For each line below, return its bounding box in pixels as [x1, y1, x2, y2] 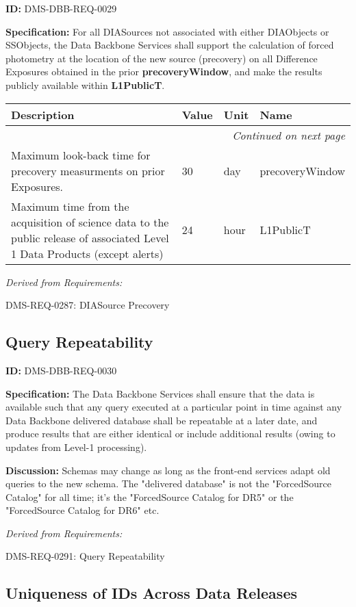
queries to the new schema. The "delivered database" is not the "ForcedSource [5, 476, 331, 491]
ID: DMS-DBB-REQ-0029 [5, 1, 117, 15]
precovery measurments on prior [11, 162, 165, 179]
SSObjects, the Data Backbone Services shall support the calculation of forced [5, 38, 334, 52]
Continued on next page [232, 127, 345, 143]
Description [11, 106, 75, 122]
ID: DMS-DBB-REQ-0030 [5, 363, 117, 377]
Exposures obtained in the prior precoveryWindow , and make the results [5, 64, 322, 79]
